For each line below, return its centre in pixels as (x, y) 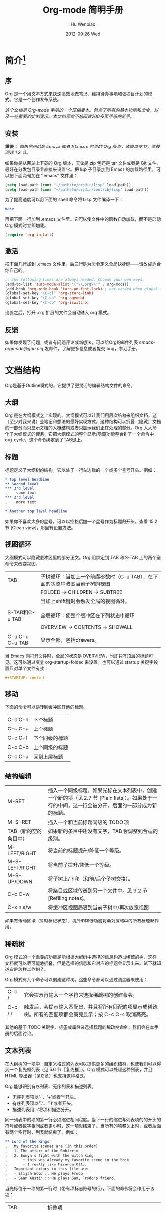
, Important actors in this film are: (47, 1169)
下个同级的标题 (51, 738)
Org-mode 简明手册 (83, 10)
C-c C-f (18, 738)
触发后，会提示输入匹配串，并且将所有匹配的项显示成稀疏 (91, 1007)
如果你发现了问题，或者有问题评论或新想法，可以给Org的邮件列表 (72, 342)
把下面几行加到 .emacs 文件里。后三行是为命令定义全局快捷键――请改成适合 (83, 264)
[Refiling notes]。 (68, 898)
